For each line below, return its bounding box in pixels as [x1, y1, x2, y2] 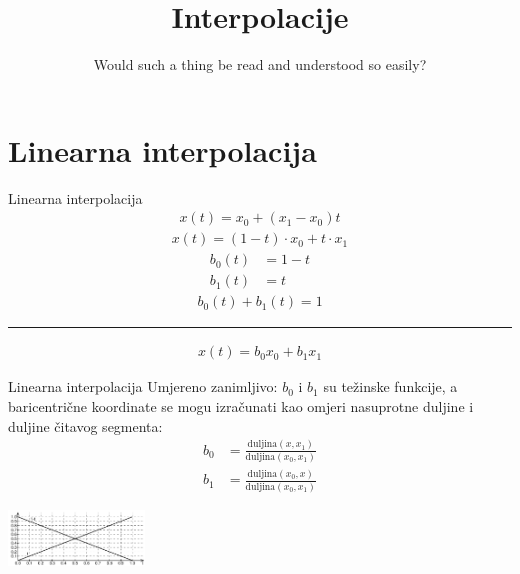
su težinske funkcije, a [323, 376, 458, 397]
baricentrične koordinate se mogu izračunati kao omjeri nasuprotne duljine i [8, 396, 474, 417]
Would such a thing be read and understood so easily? [93, 54, 427, 75]
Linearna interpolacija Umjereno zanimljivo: [8, 376, 278, 397]
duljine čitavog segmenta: [8, 415, 163, 436]
